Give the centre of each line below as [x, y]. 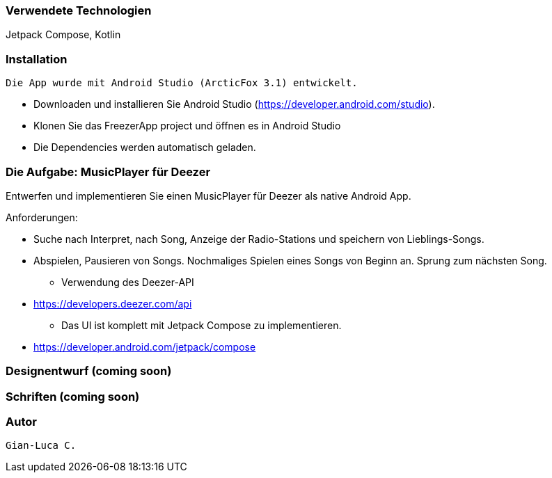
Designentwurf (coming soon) [89, 371]
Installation [37, 59]
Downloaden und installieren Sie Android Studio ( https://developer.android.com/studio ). [234, 104]
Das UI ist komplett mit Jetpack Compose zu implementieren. [202, 325]
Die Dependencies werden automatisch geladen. [145, 148]
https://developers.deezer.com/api [113, 303]
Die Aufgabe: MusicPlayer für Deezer [108, 172]
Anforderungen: [42, 217]
